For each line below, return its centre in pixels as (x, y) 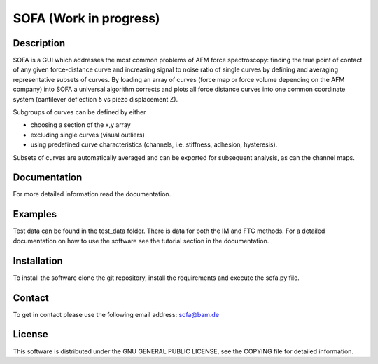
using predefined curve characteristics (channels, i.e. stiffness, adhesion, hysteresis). (154, 144)
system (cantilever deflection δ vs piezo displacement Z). (96, 99)
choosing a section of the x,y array (80, 125)
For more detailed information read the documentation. (92, 194)
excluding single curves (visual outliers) (87, 135)
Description (39, 43)
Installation (38, 261)
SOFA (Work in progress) (86, 18)
